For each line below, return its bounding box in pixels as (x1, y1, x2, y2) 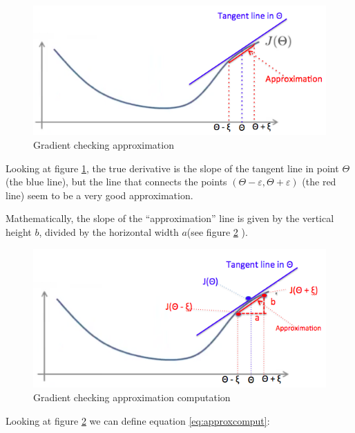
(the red (302, 174, 336, 189)
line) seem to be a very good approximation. (6, 187, 193, 202)
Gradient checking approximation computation (33, 390, 231, 405)
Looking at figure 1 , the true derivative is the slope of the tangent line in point (6, 160, 339, 175)
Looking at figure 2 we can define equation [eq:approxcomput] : (6, 413, 270, 427)
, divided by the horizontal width (39, 224, 179, 239)
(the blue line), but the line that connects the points (6, 174, 227, 189)
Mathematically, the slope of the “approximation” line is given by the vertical (6, 211, 334, 225)
